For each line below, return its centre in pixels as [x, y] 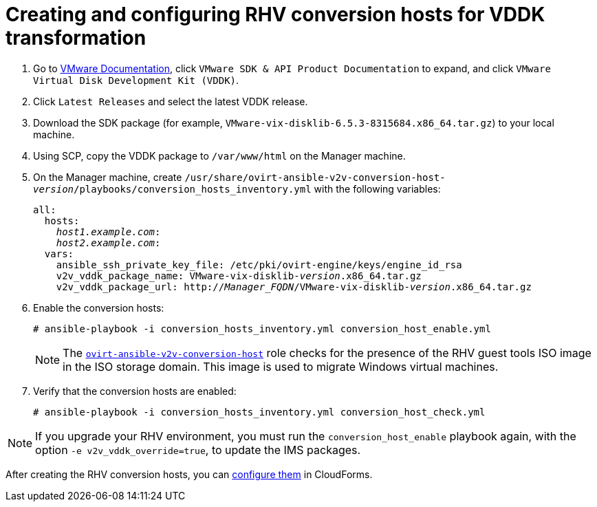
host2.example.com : [108, 242]
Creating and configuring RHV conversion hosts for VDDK [275, 14]
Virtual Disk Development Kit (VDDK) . [136, 80]
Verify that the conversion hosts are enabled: [135, 391]
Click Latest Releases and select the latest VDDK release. [171, 101]
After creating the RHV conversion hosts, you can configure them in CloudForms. [189, 474]
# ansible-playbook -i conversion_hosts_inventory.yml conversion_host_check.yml [259, 412]
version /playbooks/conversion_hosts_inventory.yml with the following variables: [237, 188]
